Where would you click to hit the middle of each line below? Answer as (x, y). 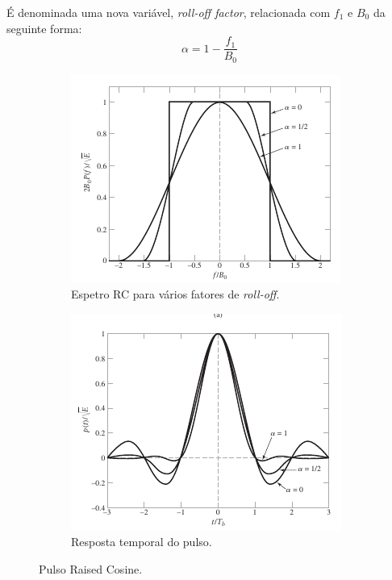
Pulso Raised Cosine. (91, 569)
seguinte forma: (44, 28)
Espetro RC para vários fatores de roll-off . (175, 294)
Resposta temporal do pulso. (142, 542)
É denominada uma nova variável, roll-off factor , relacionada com (169, 12)
